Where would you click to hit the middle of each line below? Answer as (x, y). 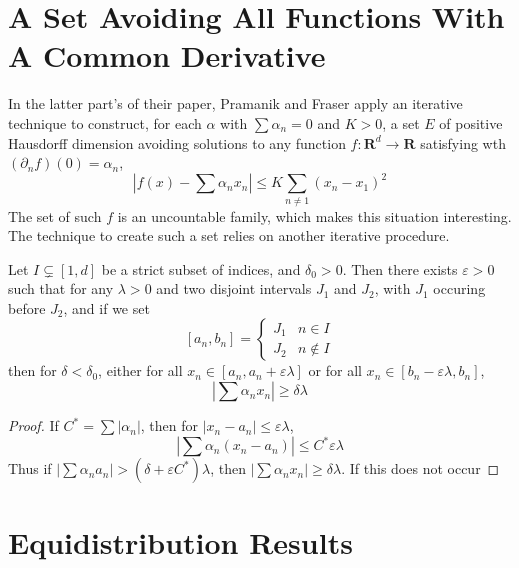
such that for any (61, 288)
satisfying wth (463, 142)
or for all (335, 370)
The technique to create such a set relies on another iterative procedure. (229, 235)
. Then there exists (400, 268)
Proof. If (33, 425)
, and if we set (106, 307)
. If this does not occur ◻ (420, 468)
